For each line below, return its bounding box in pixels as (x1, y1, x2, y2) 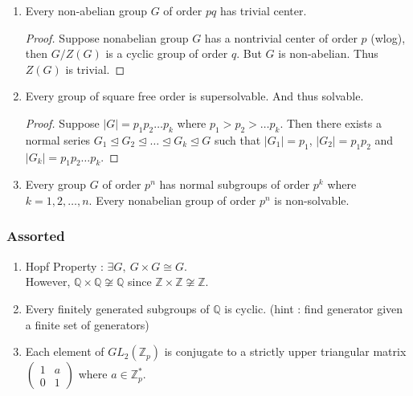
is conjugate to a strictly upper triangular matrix (164, 343, 407, 360)
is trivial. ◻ (65, 60, 125, 77)
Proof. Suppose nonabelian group (25, 29, 189, 46)
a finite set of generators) (25, 316, 149, 333)
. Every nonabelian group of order (88, 191, 256, 208)
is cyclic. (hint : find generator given (224, 300, 403, 316)
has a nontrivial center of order (204, 29, 358, 46)
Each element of (25, 343, 104, 360)
